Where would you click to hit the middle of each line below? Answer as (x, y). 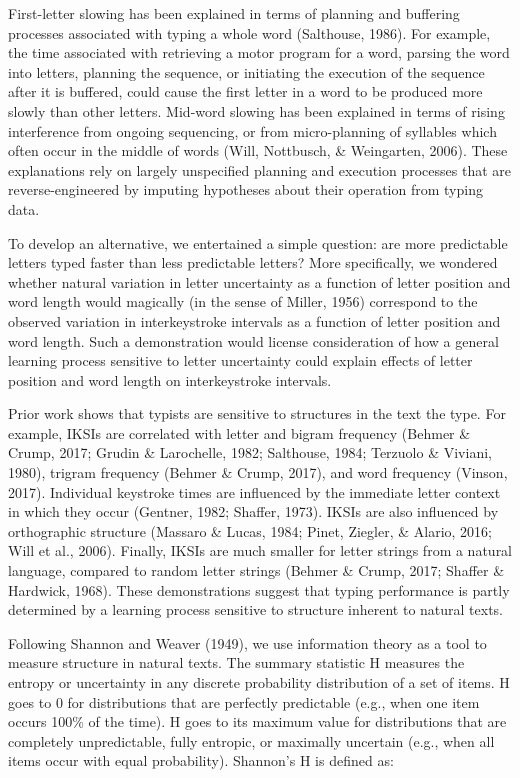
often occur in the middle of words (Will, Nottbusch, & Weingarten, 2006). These (258, 150)
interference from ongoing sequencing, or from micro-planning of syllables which (252, 130)
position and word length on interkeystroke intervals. (170, 379)
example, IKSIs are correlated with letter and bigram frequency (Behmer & (239, 432)
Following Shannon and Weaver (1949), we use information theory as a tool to (247, 642)
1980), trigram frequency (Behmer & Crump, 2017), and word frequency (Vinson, (258, 472)
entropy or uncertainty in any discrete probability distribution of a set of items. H (259, 682)
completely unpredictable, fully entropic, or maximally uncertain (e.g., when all (251, 740)
